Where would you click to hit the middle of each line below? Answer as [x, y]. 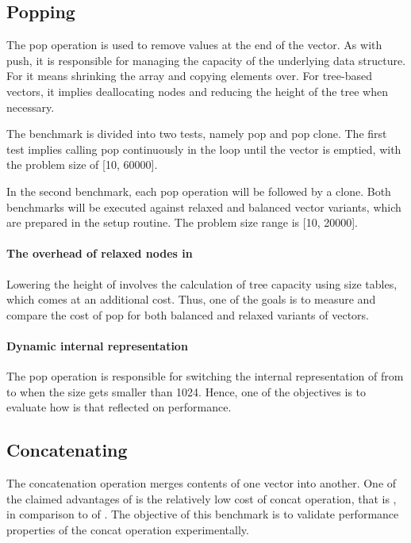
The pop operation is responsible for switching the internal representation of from [205, 376]
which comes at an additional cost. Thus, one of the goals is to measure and [191, 299]
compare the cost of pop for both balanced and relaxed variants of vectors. [188, 314]
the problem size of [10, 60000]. [82, 164]
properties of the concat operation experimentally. [128, 529]
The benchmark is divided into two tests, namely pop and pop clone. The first [197, 134]
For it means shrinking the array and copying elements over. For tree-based [190, 76]
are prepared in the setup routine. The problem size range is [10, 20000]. [182, 222]
